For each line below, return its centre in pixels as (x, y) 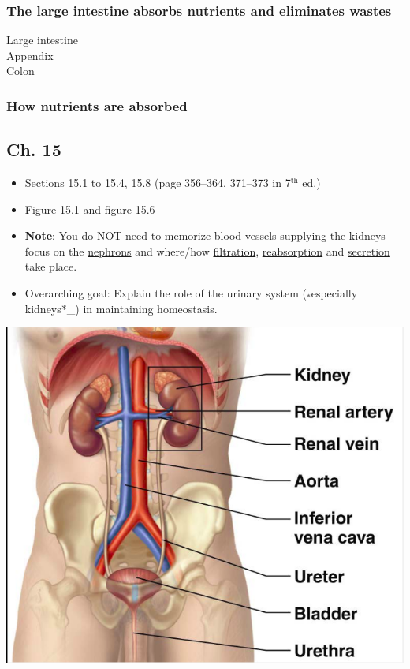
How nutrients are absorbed (97, 105)
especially (334, 293)
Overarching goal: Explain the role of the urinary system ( (166, 293)
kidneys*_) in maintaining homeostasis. (121, 308)
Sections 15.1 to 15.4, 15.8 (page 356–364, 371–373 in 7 (158, 183)
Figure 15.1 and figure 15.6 (90, 209)
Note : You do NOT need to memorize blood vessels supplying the (185, 235)
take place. (51, 266)
